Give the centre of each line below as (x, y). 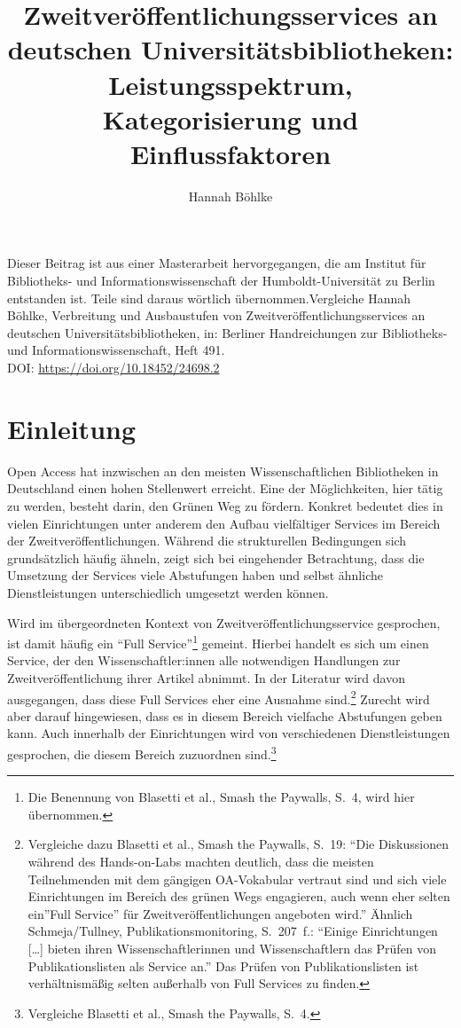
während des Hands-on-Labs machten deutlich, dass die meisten (201, 861)
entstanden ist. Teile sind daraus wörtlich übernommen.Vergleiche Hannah (209, 298)
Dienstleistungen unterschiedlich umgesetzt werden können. (168, 592)
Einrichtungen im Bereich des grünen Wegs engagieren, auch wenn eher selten (239, 896)
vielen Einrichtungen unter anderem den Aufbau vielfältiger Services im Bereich (224, 523)
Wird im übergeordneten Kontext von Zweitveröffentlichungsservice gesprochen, (224, 622)
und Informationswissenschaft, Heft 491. (116, 350)
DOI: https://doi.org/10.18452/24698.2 (113, 368)
